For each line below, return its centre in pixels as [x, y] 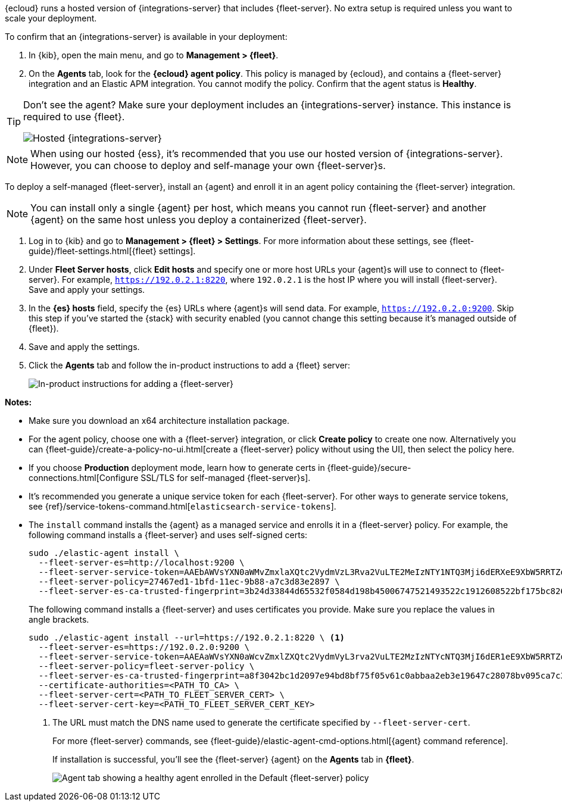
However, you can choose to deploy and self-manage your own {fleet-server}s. [208, 165]
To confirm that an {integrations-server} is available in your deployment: [146, 37]
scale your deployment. [51, 18]
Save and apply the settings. [84, 347]
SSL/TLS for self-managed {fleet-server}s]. [226, 478]
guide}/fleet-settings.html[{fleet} [93, 251]
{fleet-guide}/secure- [369, 468]
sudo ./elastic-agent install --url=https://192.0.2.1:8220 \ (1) [187, 638]
